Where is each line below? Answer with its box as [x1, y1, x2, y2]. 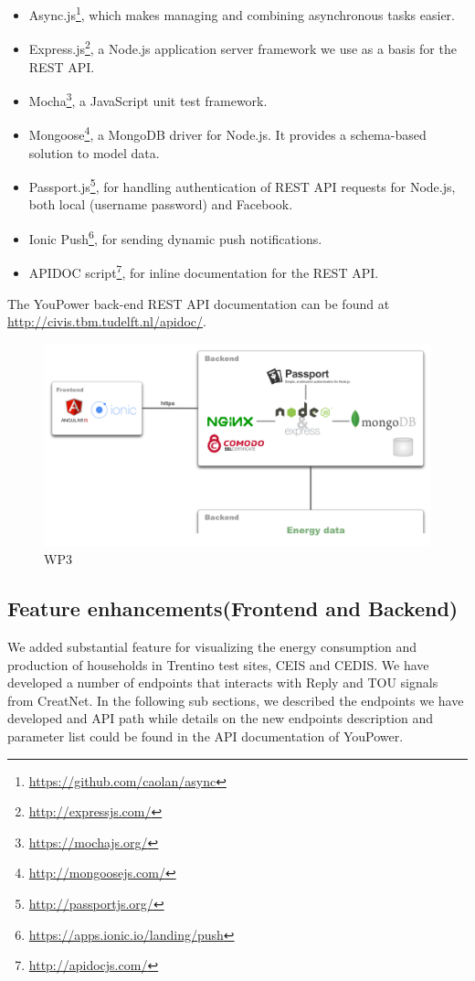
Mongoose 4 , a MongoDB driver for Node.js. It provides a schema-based [28, 123, 427, 144]
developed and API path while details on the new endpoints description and [7, 709, 434, 728]
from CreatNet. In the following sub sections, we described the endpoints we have [7, 690, 464, 709]
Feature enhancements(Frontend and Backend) [7, 594, 459, 623]
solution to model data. [28, 143, 160, 162]
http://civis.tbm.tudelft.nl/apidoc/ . [7, 312, 206, 331]
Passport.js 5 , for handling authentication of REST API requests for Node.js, [28, 175, 456, 196]
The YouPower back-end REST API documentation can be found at [7, 293, 390, 313]
